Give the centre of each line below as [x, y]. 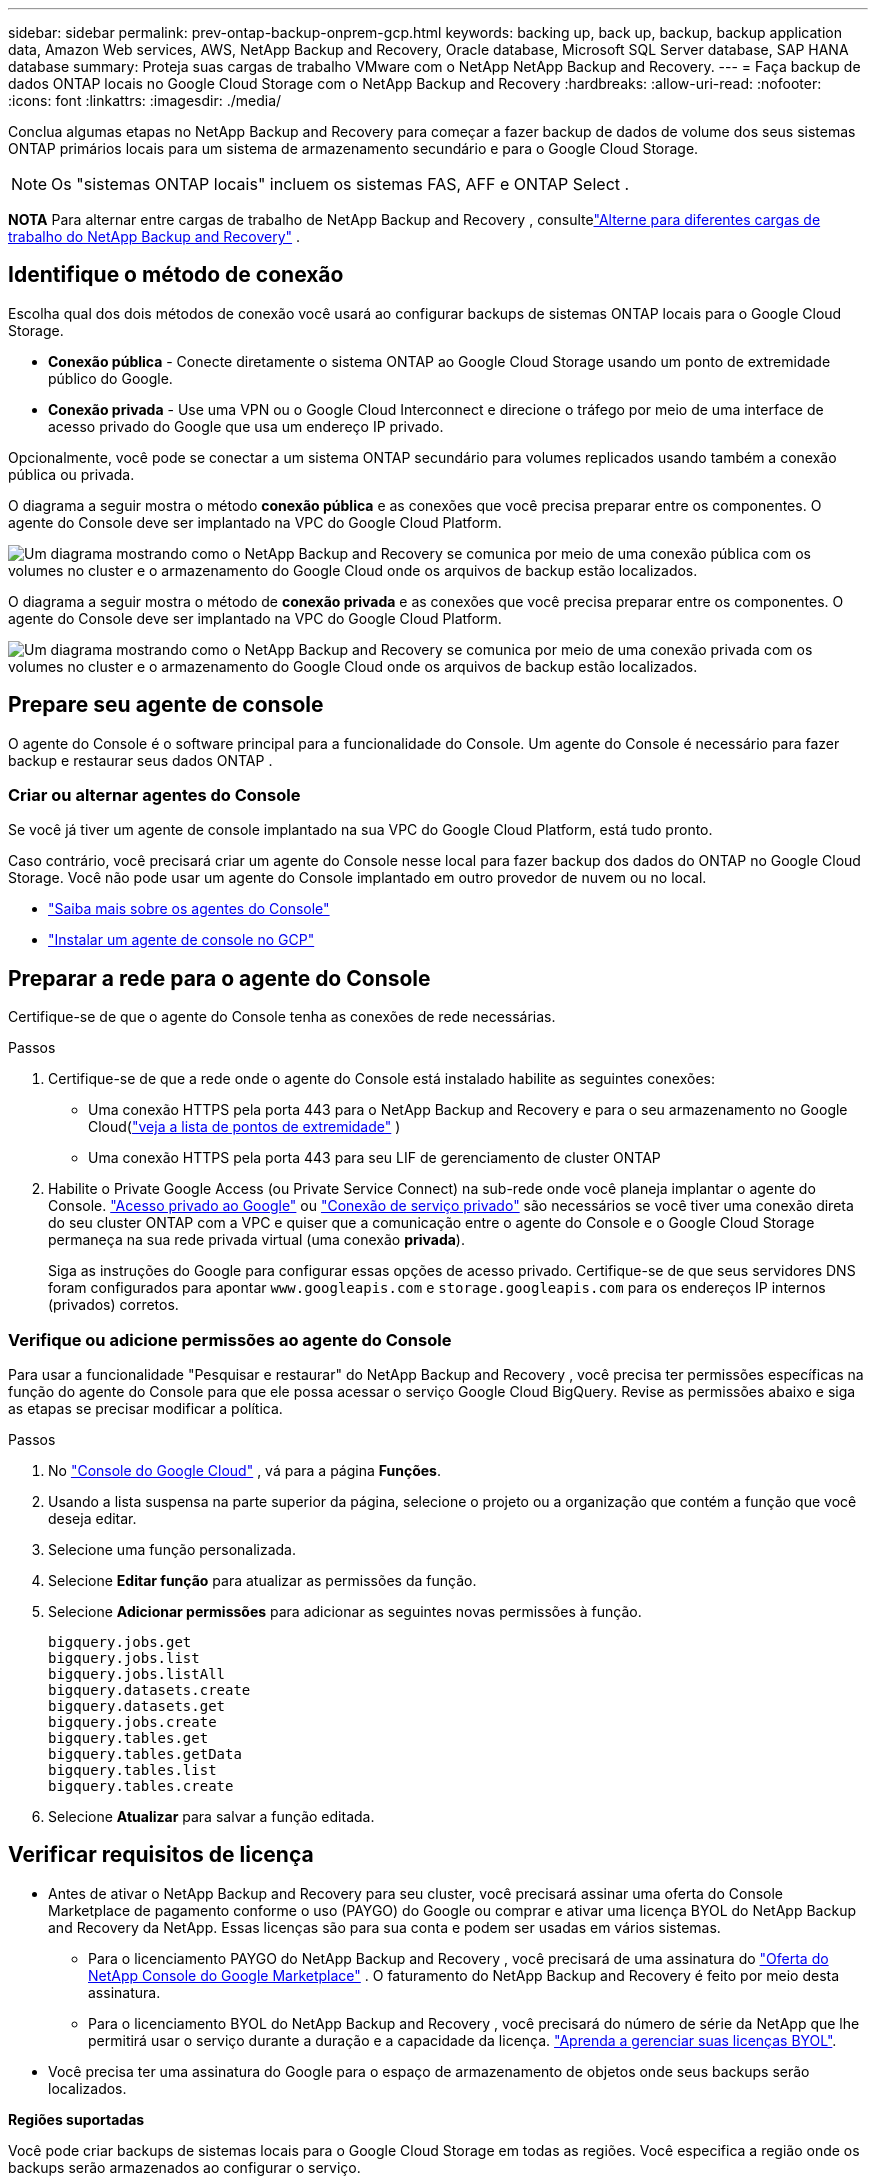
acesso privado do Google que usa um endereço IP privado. [246, 426]
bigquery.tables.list [132, 1770]
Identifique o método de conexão [176, 275]
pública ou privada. [71, 474]
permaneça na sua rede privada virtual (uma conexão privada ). [256, 1240]
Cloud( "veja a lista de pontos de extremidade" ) [244, 1127]
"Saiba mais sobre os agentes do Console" [189, 909]
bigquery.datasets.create [149, 1690]
